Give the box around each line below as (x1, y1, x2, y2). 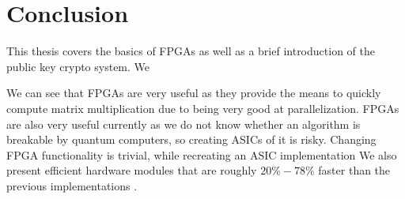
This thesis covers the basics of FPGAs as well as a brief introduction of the (6, 43, 375, 59)
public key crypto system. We (6, 58, 150, 74)
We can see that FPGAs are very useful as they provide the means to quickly (6, 84, 381, 101)
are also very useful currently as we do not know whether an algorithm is (6, 115, 361, 132)
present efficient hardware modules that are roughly (6, 162, 257, 178)
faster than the (318, 162, 391, 178)
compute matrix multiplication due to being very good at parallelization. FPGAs (6, 99, 399, 116)
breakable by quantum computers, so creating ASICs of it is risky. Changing (6, 131, 377, 148)
